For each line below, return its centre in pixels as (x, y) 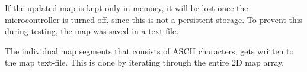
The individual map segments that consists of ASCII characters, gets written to (149, 50)
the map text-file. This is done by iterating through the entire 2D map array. (145, 62)
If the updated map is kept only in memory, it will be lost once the (127, 8)
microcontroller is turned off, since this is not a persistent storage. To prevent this (154, 19)
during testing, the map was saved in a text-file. (92, 31)
